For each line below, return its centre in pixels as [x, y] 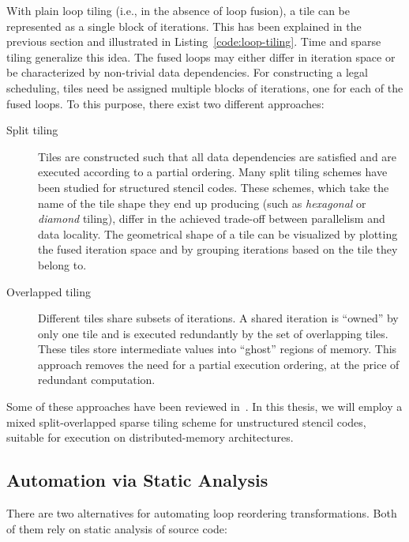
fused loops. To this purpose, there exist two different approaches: [165, 103]
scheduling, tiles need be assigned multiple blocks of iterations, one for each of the [205, 87]
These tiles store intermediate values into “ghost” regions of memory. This [218, 349]
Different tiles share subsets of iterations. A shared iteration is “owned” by [218, 318]
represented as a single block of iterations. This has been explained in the [184, 26]
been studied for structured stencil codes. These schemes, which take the [214, 187]
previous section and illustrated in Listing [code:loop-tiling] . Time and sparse [194, 41]
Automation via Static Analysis [137, 480]
